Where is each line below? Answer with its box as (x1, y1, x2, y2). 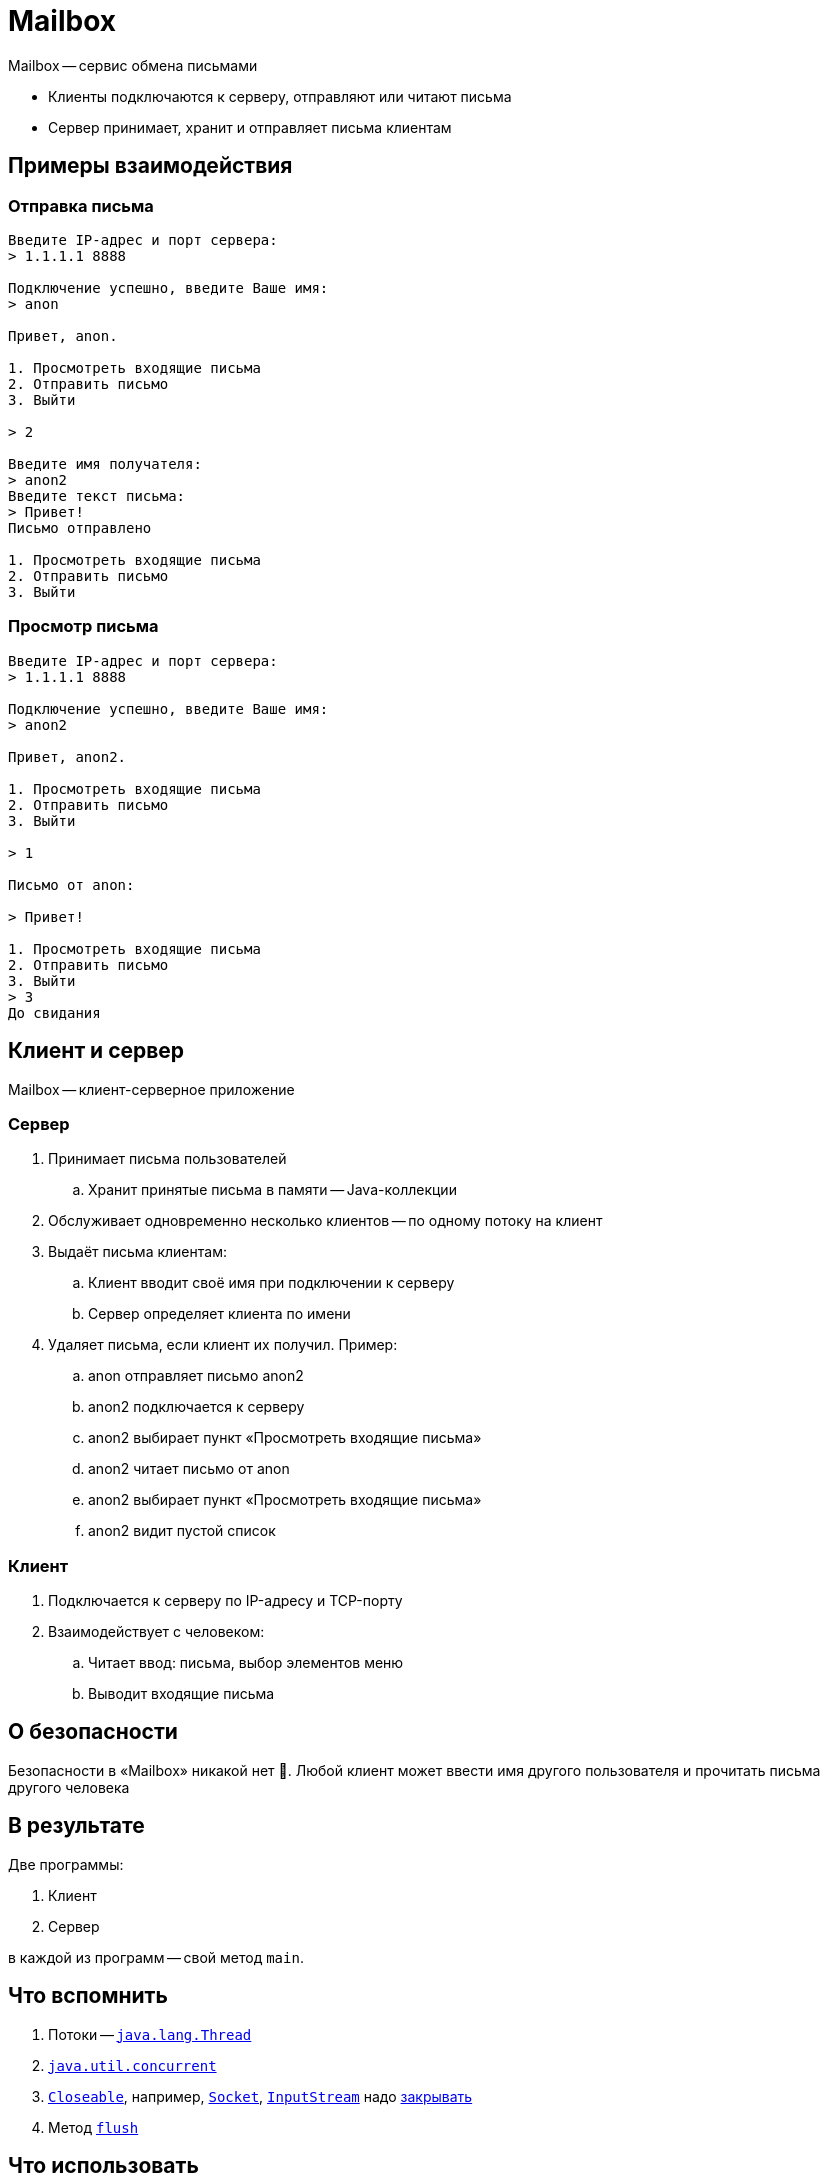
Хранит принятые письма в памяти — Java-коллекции (88, 1181, 457, 1199)
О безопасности (8, 1719, 178, 1745)
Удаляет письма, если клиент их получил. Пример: (48, 1336, 398, 1354)
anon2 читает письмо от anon (88, 1460, 290, 1478)
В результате (8, 1813, 145, 1839)
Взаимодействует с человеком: (48, 1623, 265, 1641)
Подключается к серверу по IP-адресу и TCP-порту (48, 1592, 403, 1610)
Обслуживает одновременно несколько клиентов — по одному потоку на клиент (48, 1212, 603, 1230)
